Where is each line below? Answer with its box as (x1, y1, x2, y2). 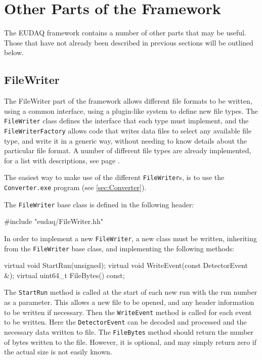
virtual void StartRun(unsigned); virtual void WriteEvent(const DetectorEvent (4, 260, 248, 271)
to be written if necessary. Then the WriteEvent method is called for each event (4, 306, 252, 317)
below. (4, 47, 24, 58)
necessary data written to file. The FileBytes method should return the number (4, 327, 254, 337)
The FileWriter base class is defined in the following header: (4, 199, 194, 209)
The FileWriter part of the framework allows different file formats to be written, (4, 96, 252, 106)
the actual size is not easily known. (4, 346, 112, 357)
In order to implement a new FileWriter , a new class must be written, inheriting (4, 233, 257, 243)
